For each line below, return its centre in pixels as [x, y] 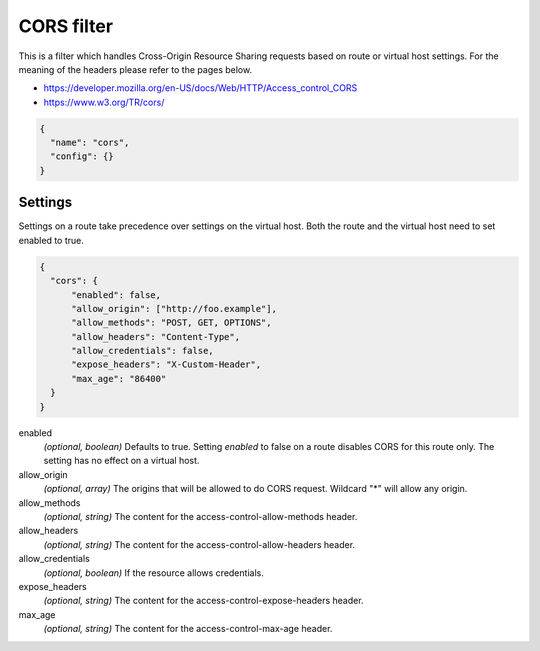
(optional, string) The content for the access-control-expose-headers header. [203, 601]
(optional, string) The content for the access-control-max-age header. [188, 629]
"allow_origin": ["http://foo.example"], [174, 308]
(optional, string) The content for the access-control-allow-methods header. [200, 516]
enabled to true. [51, 240]
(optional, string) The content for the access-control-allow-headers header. [199, 544]
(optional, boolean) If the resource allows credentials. [153, 572]
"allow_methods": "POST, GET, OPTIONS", [171, 323]
